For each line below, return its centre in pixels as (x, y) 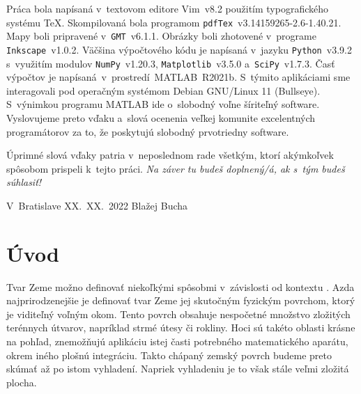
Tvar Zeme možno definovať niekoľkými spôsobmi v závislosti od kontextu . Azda (180, 286)
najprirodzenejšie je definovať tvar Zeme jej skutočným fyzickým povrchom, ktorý (181, 300)
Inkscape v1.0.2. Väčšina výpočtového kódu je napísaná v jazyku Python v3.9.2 (179, 49)
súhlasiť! (24, 182)
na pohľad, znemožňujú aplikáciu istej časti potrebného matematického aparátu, (177, 341)
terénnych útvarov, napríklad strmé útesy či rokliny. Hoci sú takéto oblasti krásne (181, 328)
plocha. (22, 382)
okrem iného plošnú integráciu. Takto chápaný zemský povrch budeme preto (169, 355)
